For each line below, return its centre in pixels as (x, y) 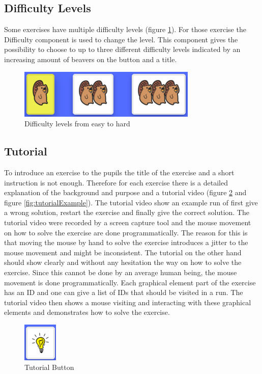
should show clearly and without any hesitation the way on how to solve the (123, 262)
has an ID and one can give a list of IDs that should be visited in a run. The (124, 292)
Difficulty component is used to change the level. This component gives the (121, 39)
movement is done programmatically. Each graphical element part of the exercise (130, 282)
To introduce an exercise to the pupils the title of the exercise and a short (119, 172)
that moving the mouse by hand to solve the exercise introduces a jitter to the (126, 242)
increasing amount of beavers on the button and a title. (91, 59)
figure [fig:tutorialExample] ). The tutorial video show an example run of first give (131, 202)
